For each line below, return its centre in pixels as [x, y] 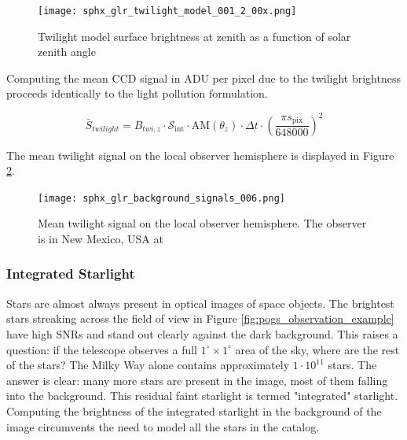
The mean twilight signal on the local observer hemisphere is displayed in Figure [200, 155]
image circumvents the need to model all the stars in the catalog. [163, 426]
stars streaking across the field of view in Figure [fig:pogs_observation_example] [200, 318]
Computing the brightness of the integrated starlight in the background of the [194, 410]
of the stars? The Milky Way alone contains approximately [148, 365]
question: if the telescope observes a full [102, 349]
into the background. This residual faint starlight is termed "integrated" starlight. [202, 396]
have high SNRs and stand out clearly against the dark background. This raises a [202, 333]
